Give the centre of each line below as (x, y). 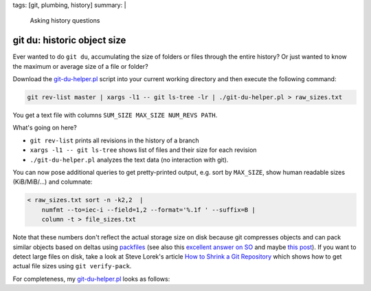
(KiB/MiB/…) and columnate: (53, 182)
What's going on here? (45, 128)
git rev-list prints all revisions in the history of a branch (114, 140)
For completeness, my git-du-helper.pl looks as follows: (91, 279)
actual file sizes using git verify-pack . (72, 266)
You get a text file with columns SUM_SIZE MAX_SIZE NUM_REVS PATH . (115, 115)
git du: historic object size (69, 40)
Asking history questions (65, 21)
